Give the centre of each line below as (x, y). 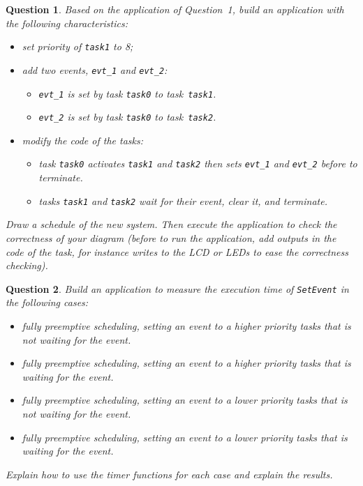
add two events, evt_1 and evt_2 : (95, 69)
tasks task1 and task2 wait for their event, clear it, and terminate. (183, 200)
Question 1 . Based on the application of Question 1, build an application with (175, 9)
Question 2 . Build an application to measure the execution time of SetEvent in (177, 288)
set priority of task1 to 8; (77, 46)
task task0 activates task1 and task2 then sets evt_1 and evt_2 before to (198, 164)
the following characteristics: (67, 23)
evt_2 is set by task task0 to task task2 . (127, 117)
